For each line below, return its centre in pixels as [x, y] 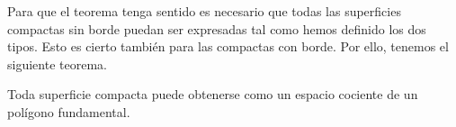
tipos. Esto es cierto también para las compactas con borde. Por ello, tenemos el [228, 46]
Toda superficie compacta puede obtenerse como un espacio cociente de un [213, 94]
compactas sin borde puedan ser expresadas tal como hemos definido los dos [217, 28]
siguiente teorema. [57, 63]
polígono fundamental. [69, 111]
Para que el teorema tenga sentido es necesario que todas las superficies [204, 11]
